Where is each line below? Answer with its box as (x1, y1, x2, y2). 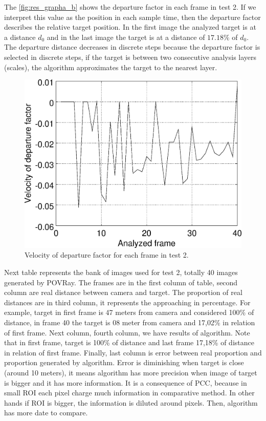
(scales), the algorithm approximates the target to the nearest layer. (4, 61, 217, 72)
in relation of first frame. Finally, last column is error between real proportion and (4, 347, 262, 357)
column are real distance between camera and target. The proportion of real (4, 287, 242, 298)
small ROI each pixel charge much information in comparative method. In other (4, 387, 255, 398)
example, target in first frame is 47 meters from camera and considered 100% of (4, 307, 254, 318)
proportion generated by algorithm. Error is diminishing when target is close (4, 357, 244, 368)
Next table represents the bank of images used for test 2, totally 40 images (4, 267, 238, 278)
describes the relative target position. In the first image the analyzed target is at (4, 22, 256, 32)
